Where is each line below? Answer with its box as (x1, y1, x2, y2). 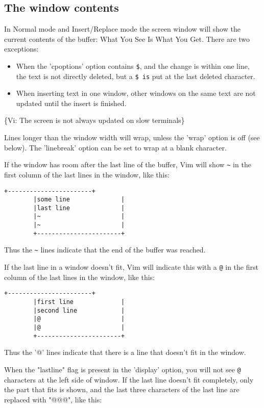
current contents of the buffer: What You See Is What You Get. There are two (4, 33, 250, 44)
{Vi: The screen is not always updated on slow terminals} (4, 115, 185, 125)
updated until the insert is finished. (16, 97, 127, 108)
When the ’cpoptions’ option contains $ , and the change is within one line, (16, 60, 250, 71)
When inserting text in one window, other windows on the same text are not (16, 88, 256, 98)
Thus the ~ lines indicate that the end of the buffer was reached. (4, 244, 206, 255)
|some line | (33, 196, 125, 203)
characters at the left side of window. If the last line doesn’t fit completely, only (4, 374, 254, 385)
